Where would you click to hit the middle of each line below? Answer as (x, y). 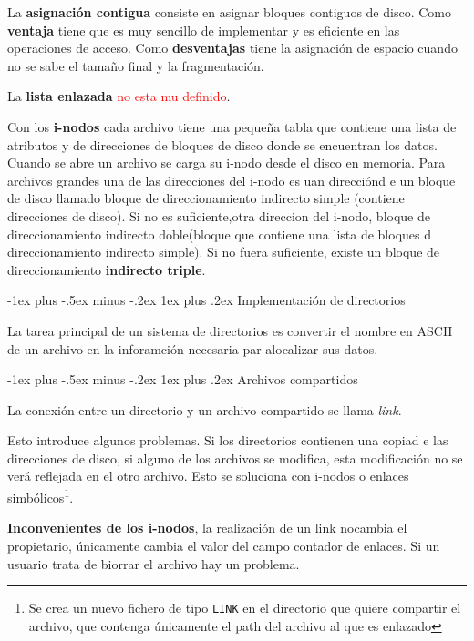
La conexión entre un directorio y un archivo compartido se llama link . (205, 409)
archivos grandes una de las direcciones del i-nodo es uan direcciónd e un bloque (232, 180)
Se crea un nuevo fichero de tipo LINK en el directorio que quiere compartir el (245, 608)
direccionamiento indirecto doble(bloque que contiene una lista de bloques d (219, 234)
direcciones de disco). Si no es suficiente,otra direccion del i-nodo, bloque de (219, 215)
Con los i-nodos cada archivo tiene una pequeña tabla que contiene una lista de (232, 126)
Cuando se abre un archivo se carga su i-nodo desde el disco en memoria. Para (227, 163)
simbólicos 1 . (41, 496)
